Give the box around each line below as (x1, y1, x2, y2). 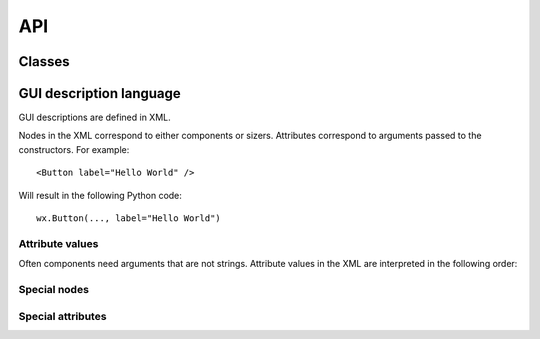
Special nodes (18, 282, 90, 296)
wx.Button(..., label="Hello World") (36, 213, 222, 224)
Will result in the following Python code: (18, 189, 182, 201)
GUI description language (18, 85, 182, 102)
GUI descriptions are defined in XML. (18, 111, 172, 124)
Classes (18, 53, 70, 70)
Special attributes (18, 309, 107, 323)
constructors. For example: (18, 143, 130, 155)
